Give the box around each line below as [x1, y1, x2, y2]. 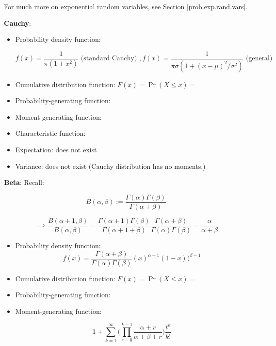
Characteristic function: [15, 128, 86, 138]
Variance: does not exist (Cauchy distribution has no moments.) [15, 161, 206, 171]
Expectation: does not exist [15, 145, 97, 155]
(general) [245, 55, 273, 62]
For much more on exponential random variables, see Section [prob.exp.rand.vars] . [4, 1, 248, 11]
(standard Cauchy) [81, 55, 137, 62]
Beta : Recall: [4, 177, 44, 187]
